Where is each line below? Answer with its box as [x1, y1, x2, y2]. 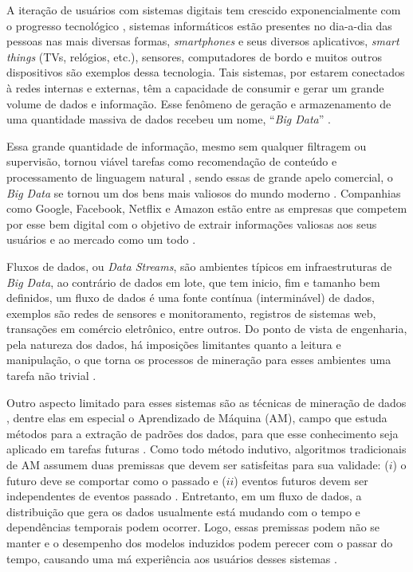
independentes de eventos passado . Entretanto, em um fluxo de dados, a [6, 488, 362, 504]
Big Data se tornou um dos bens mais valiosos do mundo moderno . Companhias [6, 184, 401, 201]
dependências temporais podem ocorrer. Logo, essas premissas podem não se [6, 519, 380, 535]
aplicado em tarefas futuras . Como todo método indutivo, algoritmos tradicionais [6, 441, 407, 457]
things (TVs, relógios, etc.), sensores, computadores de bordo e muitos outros [6, 48, 382, 65]
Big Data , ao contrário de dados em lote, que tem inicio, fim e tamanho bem [6, 273, 380, 290]
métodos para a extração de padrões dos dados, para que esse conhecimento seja [6, 425, 399, 441]
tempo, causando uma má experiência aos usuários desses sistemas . [6, 550, 337, 566]
